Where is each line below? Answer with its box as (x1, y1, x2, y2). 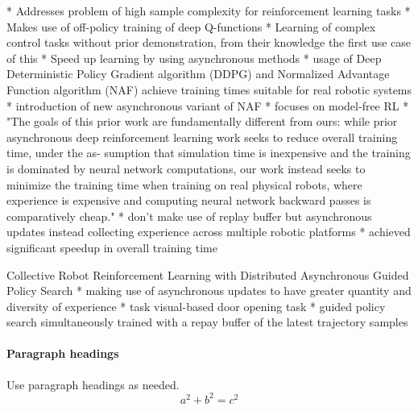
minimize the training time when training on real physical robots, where (6, 176, 362, 193)
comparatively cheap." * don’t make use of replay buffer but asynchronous (6, 207, 372, 224)
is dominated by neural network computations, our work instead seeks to (6, 160, 366, 176)
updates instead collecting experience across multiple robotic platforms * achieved (6, 223, 411, 240)
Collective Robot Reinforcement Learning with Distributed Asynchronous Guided (6, 266, 409, 283)
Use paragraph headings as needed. (6, 376, 180, 392)
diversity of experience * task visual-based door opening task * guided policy (6, 297, 386, 314)
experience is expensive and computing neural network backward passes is (6, 192, 371, 209)
